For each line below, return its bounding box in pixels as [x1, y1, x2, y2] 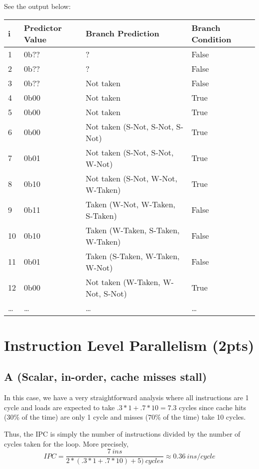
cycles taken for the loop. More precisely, [4, 438, 129, 449]
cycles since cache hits [179, 402, 247, 412]
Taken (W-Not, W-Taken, [86, 198, 176, 210]
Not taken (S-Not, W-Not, [86, 172, 178, 184]
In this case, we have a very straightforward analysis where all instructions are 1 [4, 392, 249, 403]
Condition [191, 33, 232, 45]
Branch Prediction [86, 27, 159, 39]
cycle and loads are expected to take [4, 402, 115, 412]
